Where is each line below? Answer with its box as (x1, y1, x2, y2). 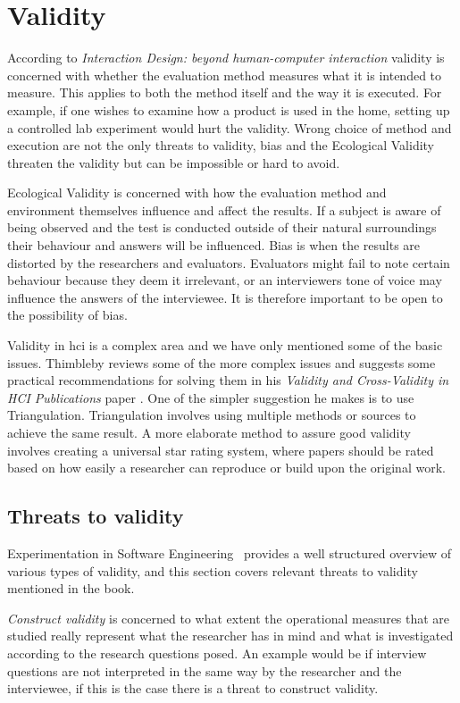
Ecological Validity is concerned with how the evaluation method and (7, 183, 387, 202)
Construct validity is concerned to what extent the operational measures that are (7, 608, 450, 627)
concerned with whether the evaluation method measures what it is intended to (7, 65, 442, 84)
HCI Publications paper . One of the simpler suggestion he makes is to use (7, 388, 414, 406)
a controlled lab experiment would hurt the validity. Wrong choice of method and (7, 118, 452, 137)
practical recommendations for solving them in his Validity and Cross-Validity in (7, 371, 449, 389)
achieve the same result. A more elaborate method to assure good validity (7, 423, 411, 441)
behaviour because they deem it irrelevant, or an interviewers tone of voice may (7, 271, 442, 289)
